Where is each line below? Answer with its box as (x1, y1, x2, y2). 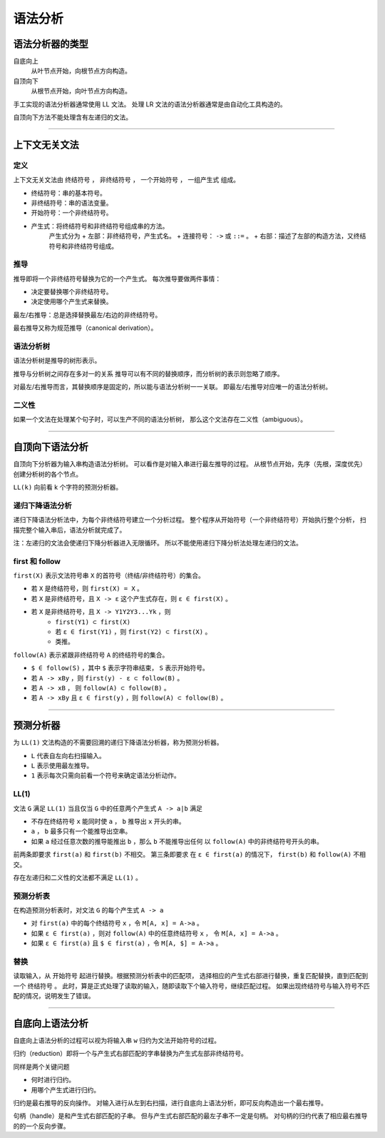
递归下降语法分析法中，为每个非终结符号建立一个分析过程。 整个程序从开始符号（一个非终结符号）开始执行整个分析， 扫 (13, 515, 366, 524)
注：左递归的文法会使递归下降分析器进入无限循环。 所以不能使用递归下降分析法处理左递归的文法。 (13, 538, 302, 547)
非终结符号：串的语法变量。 (31, 198, 113, 207)
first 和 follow (13, 556, 61, 566)
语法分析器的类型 (13, 38, 88, 50)
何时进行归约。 (31, 1075, 75, 1084)
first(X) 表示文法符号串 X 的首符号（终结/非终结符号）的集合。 (13, 571, 205, 580)
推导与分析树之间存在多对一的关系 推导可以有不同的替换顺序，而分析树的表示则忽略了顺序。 (13, 369, 284, 378)
